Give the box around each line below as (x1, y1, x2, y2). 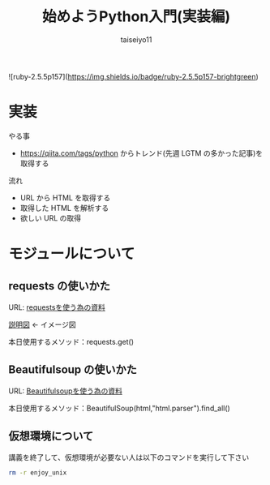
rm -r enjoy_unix (8, 468, 67, 477)
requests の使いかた (8, 279, 111, 293)
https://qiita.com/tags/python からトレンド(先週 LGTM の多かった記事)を (19, 148, 264, 158)
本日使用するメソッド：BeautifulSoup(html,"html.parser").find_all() (8, 403, 231, 413)
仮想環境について (8, 429, 94, 443)
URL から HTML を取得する (19, 192, 111, 203)
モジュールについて (8, 245, 135, 264)
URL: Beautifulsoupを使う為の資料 (8, 386, 123, 396)
